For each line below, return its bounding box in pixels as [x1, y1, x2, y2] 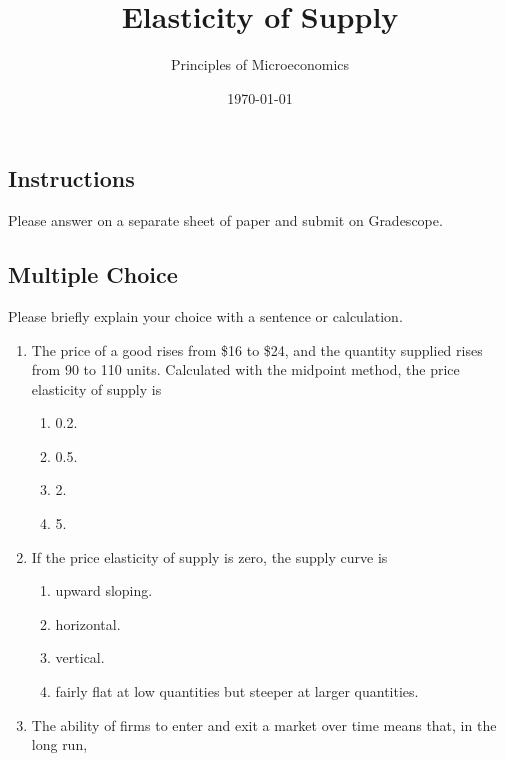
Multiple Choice [8, 259, 178, 290]
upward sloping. [55, 580, 153, 601]
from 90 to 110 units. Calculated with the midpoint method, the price [31, 359, 460, 380]
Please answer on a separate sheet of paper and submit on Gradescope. [8, 210, 443, 231]
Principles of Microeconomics [170, 54, 350, 75]
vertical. [55, 647, 105, 668]
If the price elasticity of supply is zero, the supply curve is [31, 546, 388, 567]
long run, [31, 734, 88, 755]
